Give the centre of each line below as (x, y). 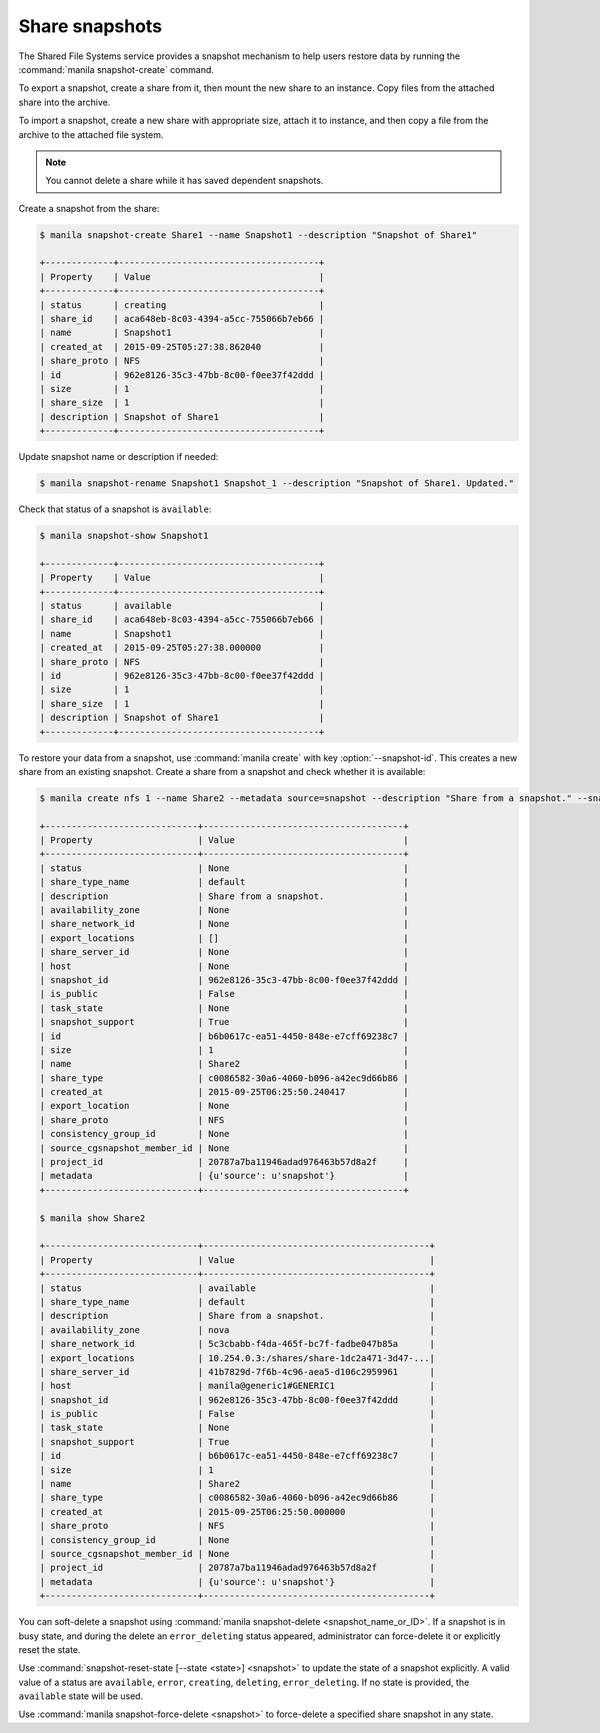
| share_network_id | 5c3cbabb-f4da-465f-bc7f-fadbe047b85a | (237, 1344)
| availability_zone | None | (224, 910)
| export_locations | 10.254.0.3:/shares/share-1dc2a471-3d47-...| (237, 1358)
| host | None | (224, 966)
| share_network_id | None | (224, 924)
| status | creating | (182, 304)
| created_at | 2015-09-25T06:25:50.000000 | (237, 1511)
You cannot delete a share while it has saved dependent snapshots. (184, 181)
